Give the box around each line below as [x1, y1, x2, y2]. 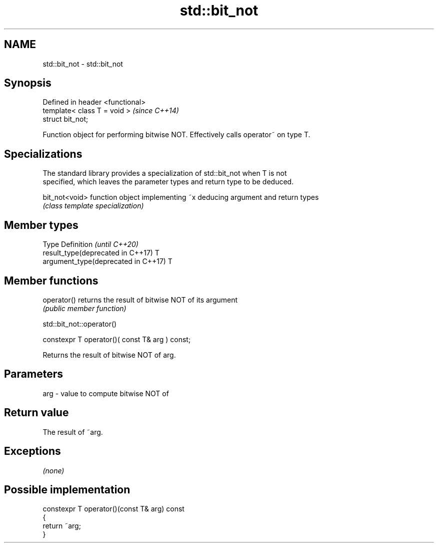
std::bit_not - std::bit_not [42, 59, 123, 68]
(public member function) [42, 304, 126, 313]
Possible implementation [4, 483, 130, 496]
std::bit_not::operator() [42, 319, 117, 328]
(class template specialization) [42, 201, 144, 210]
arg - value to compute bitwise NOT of [42, 389, 169, 398]
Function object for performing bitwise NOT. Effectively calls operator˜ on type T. [42, 130, 310, 139]
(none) [42, 466, 64, 475]
